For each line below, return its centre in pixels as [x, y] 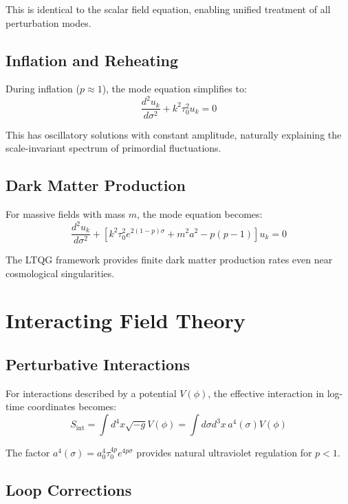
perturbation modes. [48, 22]
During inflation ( [43, 89]
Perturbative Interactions [98, 364]
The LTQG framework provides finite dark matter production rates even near [169, 260]
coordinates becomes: [72, 406]
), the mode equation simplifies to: [174, 89]
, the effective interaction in [266, 393]
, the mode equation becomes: [200, 213]
